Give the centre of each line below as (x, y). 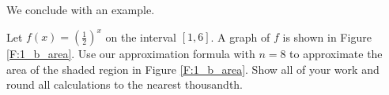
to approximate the (336, 54)
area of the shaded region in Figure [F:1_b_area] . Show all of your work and (193, 69)
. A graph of (240, 37)
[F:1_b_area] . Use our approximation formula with (131, 54)
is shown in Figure (327, 37)
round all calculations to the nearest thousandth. (125, 84)
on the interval (141, 37)
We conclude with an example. (81, 9)
